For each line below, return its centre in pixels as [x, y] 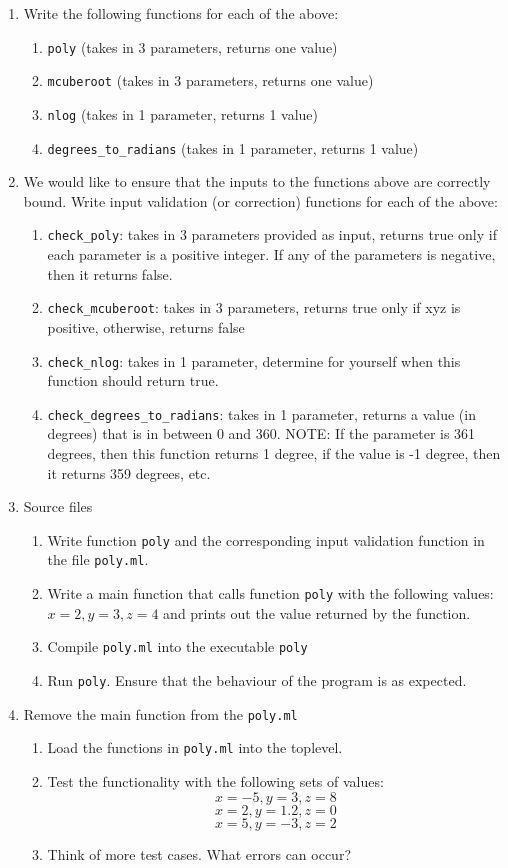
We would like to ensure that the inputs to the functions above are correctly [257, 181]
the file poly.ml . [98, 559]
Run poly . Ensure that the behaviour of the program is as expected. [257, 680]
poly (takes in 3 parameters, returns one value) [192, 46]
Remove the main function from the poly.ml [160, 713]
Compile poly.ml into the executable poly [177, 646]
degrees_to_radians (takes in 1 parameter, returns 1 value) [233, 147]
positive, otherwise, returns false [146, 326]
